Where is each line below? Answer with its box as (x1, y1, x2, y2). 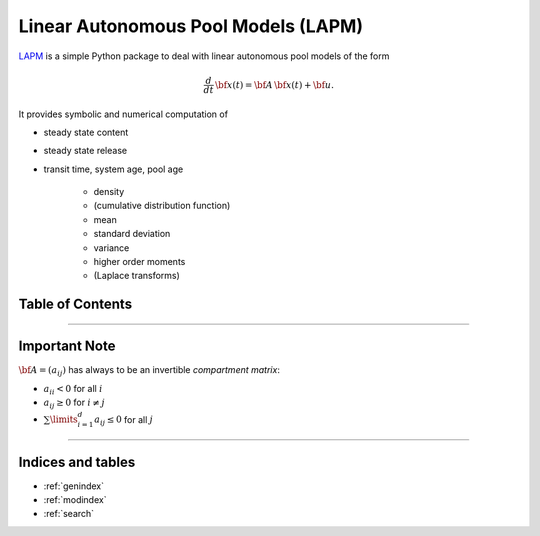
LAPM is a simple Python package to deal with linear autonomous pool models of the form (18, 50, 390, 62)
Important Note (18, 338, 116, 355)
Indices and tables (18, 453, 136, 470)
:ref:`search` (43, 508, 95, 520)
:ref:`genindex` (43, 480, 105, 492)
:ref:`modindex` (43, 494, 107, 506)
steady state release (43, 145, 128, 157)
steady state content (43, 126, 129, 138)
